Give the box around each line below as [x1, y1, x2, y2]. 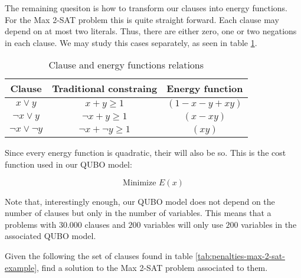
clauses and [84, 218, 126, 230]
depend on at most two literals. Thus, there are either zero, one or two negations [5, 25, 297, 37]
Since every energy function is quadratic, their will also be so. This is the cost [5, 146, 286, 159]
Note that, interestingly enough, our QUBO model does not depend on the [5, 195, 275, 207]
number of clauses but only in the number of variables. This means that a [5, 207, 271, 219]
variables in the [241, 218, 297, 230]
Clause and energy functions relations [48, 58, 204, 72]
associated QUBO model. [5, 230, 96, 242]
